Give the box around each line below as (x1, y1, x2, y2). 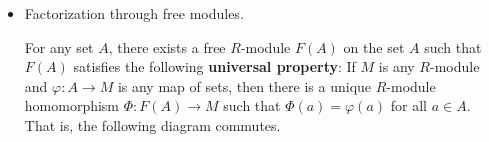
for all (390, 95, 427, 116)
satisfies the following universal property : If (73, 56, 356, 77)
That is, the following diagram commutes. (24, 114, 281, 135)
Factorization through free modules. (24, 3, 244, 23)
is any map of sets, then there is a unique (117, 75, 372, 96)
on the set (343, 36, 405, 57)
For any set (24, 36, 94, 57)
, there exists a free (108, 36, 226, 57)
